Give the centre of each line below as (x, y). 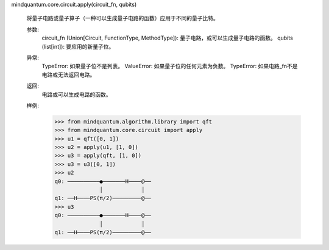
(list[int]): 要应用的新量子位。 (78, 46)
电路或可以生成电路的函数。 (76, 94)
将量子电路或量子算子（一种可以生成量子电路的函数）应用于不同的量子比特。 (122, 18)
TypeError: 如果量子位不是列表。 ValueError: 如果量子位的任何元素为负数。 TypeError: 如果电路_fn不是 (170, 66)
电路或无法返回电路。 (69, 75)
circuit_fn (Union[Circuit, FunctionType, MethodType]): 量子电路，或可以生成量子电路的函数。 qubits (168, 38)
